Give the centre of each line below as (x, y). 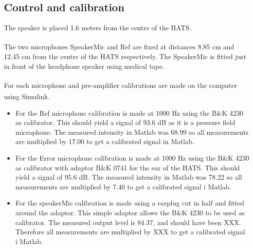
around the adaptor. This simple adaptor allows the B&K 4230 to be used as (130, 212)
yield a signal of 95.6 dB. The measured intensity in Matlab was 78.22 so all (129, 177)
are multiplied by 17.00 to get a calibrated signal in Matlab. (105, 141)
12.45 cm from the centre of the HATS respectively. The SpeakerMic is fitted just (125, 56)
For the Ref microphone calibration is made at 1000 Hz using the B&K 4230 (129, 113)
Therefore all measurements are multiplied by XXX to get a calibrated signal (130, 232)
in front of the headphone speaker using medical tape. (84, 66)
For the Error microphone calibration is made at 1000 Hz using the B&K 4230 (132, 157)
